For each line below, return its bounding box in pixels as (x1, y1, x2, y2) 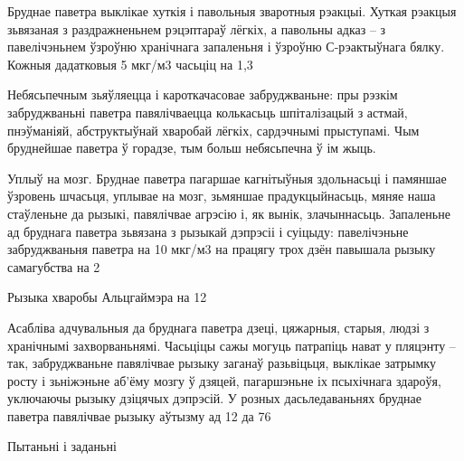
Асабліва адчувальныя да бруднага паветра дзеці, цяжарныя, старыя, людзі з (7, 317, 430, 336)
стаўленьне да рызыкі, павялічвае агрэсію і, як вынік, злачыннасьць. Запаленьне (7, 203, 450, 222)
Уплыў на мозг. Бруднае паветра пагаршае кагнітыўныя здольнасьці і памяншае (7, 168, 447, 187)
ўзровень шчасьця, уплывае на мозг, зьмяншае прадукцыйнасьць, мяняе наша (7, 186, 436, 205)
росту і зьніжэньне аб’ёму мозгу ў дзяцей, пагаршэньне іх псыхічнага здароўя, (7, 371, 441, 390)
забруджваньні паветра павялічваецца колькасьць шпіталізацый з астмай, (7, 102, 408, 121)
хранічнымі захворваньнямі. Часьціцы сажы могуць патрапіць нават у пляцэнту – (7, 335, 456, 354)
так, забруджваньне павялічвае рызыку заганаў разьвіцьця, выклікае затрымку (7, 353, 436, 372)
